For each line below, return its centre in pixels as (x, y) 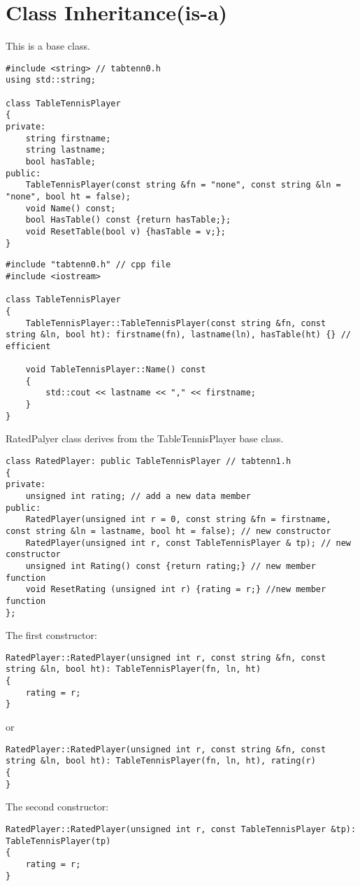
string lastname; (66, 150)
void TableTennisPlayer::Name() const (116, 370)
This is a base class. (48, 46)
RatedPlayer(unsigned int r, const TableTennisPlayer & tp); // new (188, 543)
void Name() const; (71, 208)
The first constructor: (51, 635)
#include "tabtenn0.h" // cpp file (88, 265)
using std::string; (51, 80)
